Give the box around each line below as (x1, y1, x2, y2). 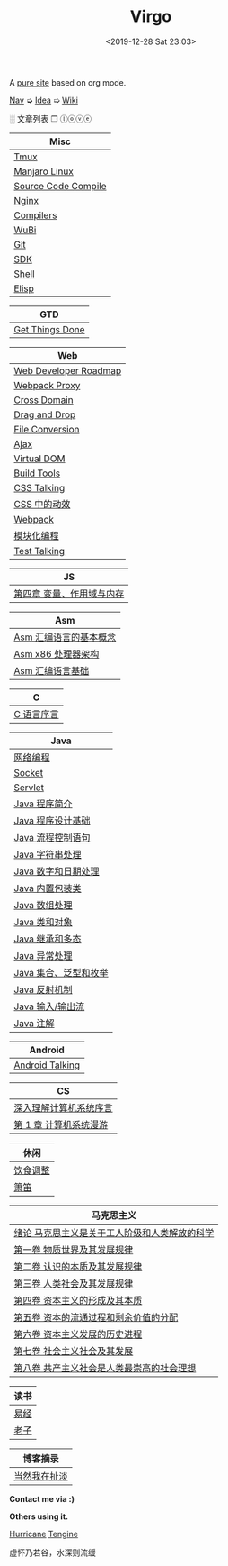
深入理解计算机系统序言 (13, 1101, 114, 1114)
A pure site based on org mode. (9, 77, 127, 87)
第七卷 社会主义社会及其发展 (13, 1344, 134, 1357)
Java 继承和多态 (13, 933, 83, 945)
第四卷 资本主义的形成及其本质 (13, 1294, 143, 1307)
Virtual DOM (13, 452, 66, 465)
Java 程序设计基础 (13, 814, 92, 826)
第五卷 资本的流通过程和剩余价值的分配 (13, 1311, 179, 1324)
